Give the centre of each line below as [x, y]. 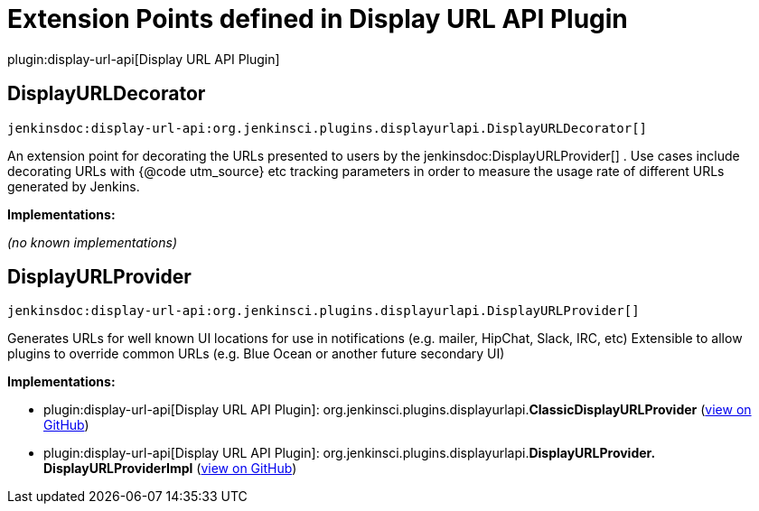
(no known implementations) [93, 242]
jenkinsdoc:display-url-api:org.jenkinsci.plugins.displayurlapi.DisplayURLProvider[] [323, 311]
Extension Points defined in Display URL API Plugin [318, 19]
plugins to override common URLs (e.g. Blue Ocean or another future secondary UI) [256, 354]
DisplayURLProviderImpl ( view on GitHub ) [170, 469]
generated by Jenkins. [74, 186]
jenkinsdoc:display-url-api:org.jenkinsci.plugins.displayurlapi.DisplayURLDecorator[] [328, 128]
